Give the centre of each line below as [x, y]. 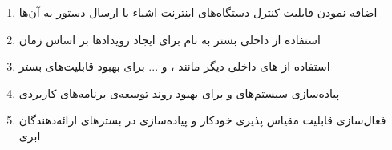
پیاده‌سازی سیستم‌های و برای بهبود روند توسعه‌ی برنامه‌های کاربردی [179, 93]
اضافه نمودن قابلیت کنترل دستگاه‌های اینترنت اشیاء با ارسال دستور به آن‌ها [198, 12]
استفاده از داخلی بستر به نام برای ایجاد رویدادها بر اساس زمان [170, 39]
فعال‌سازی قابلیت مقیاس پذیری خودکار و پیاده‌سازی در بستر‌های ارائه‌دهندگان [202, 120]
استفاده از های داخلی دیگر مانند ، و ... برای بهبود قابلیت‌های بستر [174, 66]
